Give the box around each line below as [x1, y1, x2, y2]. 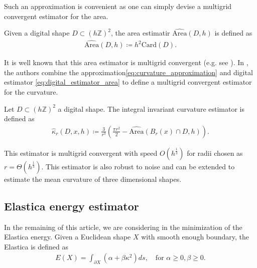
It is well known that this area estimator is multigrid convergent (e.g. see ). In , [4, 57, 248, 68]
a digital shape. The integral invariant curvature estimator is [58, 103, 245, 114]
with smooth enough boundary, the [141, 231, 249, 242]
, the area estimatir [110, 28, 170, 38]
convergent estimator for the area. [4, 11, 108, 21]
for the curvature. [4, 87, 58, 97]
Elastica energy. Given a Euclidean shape [4, 231, 131, 242]
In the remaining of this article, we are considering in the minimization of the [4, 221, 242, 232]
